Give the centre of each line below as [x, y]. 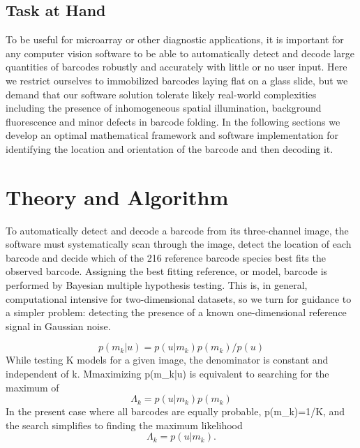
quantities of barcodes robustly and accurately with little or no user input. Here [177, 67]
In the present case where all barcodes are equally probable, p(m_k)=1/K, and [175, 411]
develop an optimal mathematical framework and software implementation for [172, 135]
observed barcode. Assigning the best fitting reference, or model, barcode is [167, 271]
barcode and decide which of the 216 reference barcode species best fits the [166, 257]
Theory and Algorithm [117, 196]
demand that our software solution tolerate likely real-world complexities [161, 94]
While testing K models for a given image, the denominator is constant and [167, 360]
